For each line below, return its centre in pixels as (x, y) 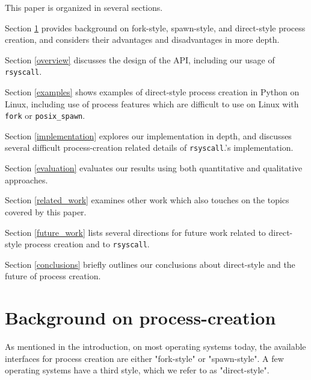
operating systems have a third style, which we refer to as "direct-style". (137, 370)
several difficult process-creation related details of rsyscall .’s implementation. (149, 147)
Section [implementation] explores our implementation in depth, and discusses (148, 135)
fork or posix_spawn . (45, 116)
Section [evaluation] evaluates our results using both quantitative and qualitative (154, 168)
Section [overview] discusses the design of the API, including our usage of (140, 59)
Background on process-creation (140, 318)
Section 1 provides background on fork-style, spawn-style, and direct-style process (155, 27)
